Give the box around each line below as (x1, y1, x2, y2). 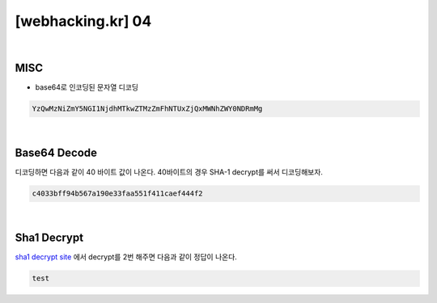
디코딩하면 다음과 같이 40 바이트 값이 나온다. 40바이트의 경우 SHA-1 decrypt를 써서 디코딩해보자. (15, 167, 324, 177)
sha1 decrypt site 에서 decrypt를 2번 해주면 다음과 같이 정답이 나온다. (15, 252, 238, 262)
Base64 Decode (15, 146, 97, 160)
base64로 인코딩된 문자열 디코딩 (35, 82, 139, 92)
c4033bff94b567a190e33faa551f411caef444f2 (32, 189, 203, 198)
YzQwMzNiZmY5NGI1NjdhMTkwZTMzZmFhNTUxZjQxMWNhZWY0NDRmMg (32, 104, 263, 113)
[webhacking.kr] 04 (15, 12, 152, 30)
